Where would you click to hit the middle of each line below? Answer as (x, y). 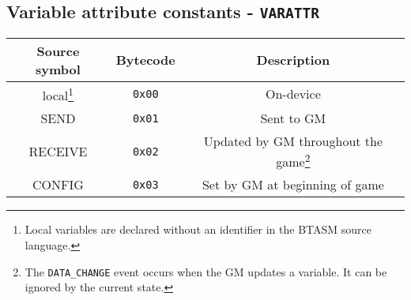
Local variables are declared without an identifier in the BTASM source (198, 229)
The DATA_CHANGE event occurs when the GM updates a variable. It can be (206, 271)
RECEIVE (58, 152)
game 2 (293, 161)
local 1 (58, 94)
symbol (58, 69)
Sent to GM (293, 118)
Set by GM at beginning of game (293, 185)
